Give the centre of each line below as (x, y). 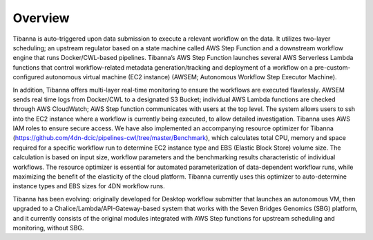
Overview (41, 18)
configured (28, 77)
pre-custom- (333, 67)
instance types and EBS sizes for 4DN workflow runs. (89, 186)
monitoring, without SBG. (48, 228)
